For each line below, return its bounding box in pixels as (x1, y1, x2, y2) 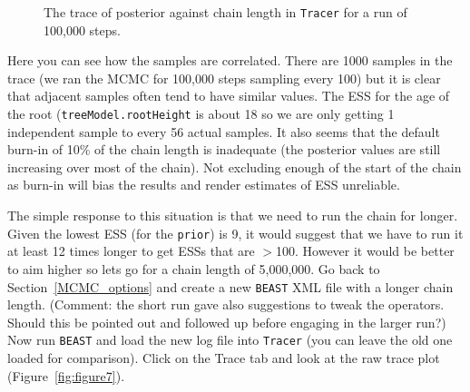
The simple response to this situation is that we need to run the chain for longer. (7, 206, 458, 225)
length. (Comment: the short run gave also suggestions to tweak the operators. (7, 295, 445, 314)
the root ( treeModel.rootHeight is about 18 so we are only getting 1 (7, 104, 395, 123)
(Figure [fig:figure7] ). (7, 366, 125, 385)
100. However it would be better (276, 241, 455, 260)
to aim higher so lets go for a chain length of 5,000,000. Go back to (7, 259, 380, 278)
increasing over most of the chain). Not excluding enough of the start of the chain (7, 157, 462, 176)
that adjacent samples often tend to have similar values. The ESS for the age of (7, 86, 450, 105)
